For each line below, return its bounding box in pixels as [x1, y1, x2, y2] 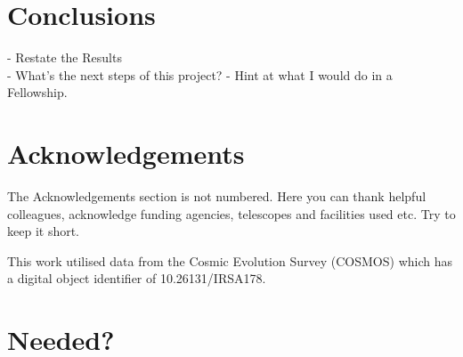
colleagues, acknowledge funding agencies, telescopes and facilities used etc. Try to [7, 204, 456, 223]
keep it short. [7, 222, 80, 240]
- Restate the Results [7, 48, 122, 67]
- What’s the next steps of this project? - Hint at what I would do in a [7, 65, 393, 84]
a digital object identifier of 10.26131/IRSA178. [7, 269, 266, 288]
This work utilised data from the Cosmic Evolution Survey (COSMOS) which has [7, 251, 452, 270]
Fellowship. [7, 83, 68, 101]
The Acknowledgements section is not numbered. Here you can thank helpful [7, 187, 426, 206]
